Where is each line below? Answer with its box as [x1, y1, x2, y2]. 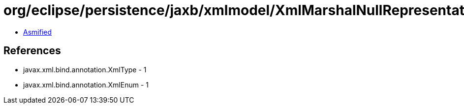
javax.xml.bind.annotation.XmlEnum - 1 [23, 80, 149, 89]
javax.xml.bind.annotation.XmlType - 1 [23, 65, 147, 74]
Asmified [23, 27, 52, 36]
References [3, 44, 61, 57]
